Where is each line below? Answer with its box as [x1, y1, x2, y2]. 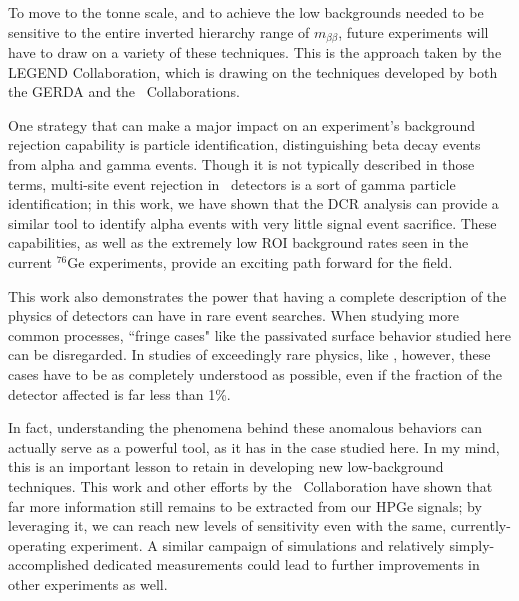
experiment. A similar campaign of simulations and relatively [70, 534, 445, 555]
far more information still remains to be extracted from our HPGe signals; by [8, 495, 482, 516]
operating [8, 534, 67, 555]
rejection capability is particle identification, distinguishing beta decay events [8, 134, 481, 155]
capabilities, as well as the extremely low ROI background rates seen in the [8, 232, 469, 253]
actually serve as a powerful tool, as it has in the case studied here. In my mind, [8, 436, 500, 457]
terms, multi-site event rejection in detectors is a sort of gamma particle [8, 173, 456, 194]
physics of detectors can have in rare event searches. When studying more [8, 305, 459, 326]
